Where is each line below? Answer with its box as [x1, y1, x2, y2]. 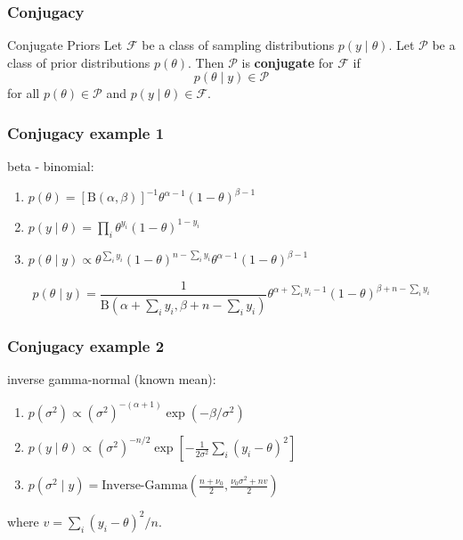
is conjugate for [241, 53, 334, 71]
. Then [188, 53, 224, 71]
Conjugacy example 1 [7, 121, 165, 143]
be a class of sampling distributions [142, 36, 335, 54]
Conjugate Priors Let [7, 36, 123, 54]
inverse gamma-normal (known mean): [7, 369, 216, 388]
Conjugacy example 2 [7, 334, 165, 356]
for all [7, 84, 40, 102]
